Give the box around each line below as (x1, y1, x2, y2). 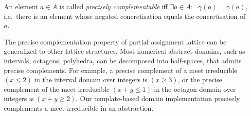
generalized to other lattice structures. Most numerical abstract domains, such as (4, 46, 245, 56)
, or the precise (178, 74, 222, 85)
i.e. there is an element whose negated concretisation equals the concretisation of (4, 11, 246, 21)
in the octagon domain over (154, 84, 236, 94)
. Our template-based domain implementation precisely (76, 93, 240, 103)
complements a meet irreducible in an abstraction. (4, 102, 154, 113)
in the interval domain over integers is (34, 74, 147, 85)
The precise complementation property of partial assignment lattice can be (4, 36, 227, 46)
